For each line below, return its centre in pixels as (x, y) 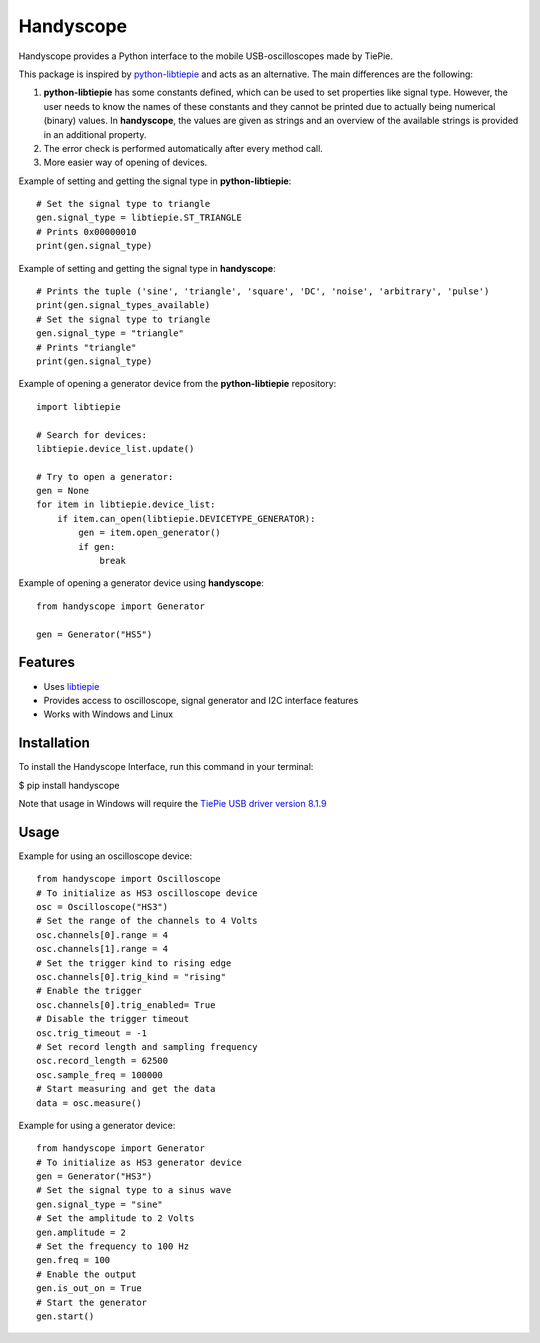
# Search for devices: (92, 434)
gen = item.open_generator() (150, 533)
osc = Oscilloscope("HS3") (102, 907)
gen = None (63, 491)
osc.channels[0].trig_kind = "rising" (131, 977)
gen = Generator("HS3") (94, 1176)
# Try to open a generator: (105, 476)
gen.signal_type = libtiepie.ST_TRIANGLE (139, 218)
